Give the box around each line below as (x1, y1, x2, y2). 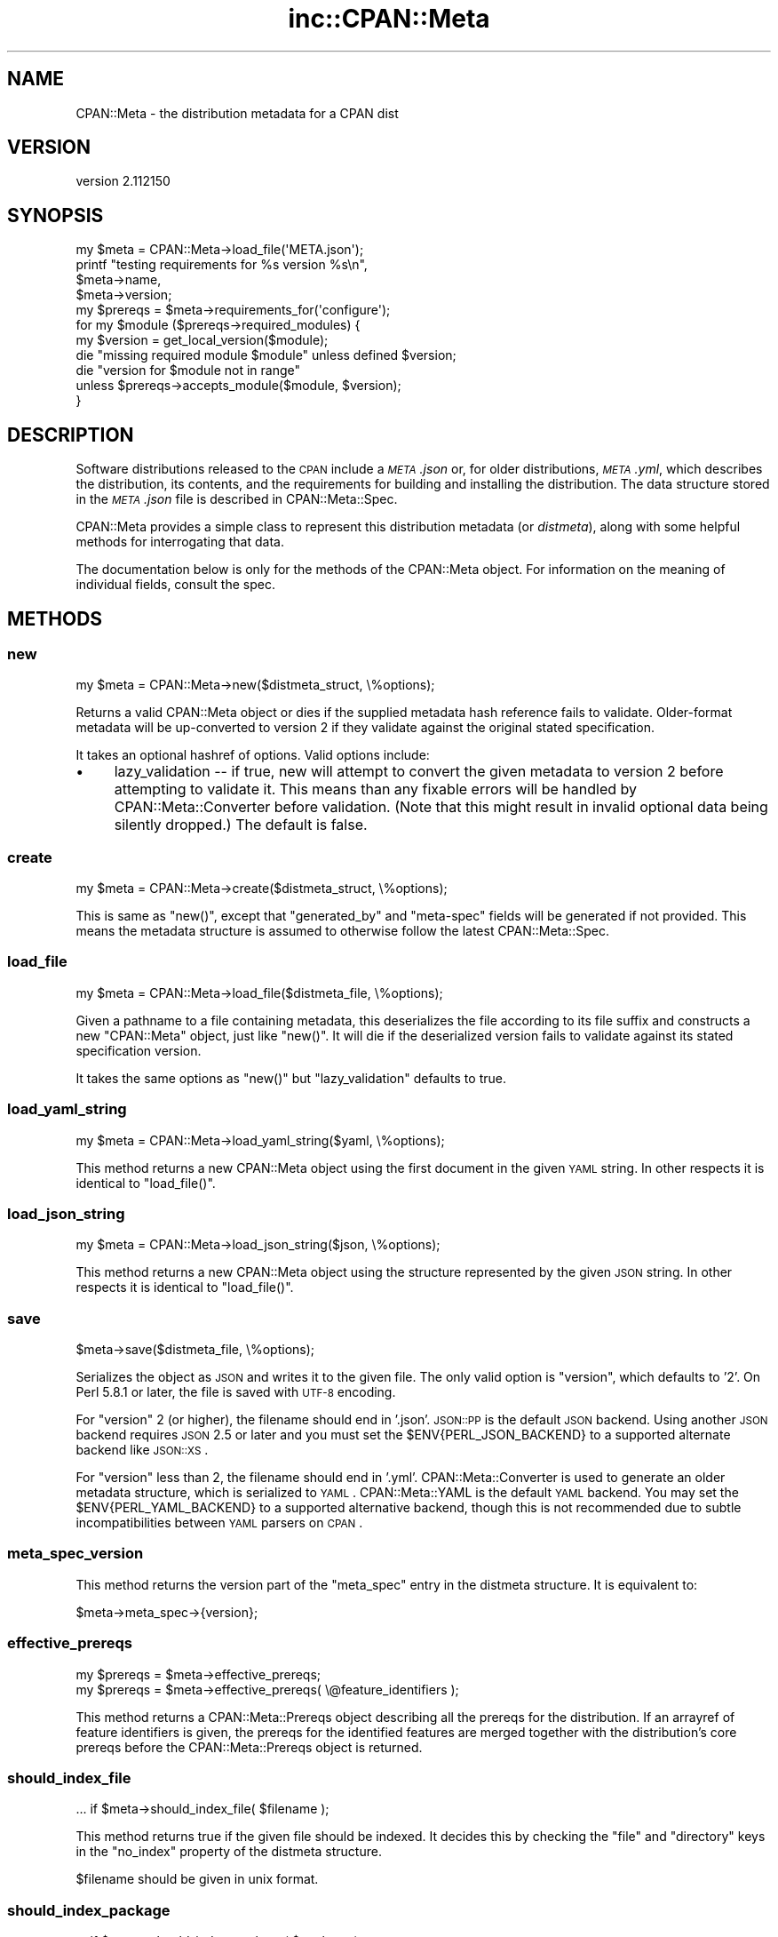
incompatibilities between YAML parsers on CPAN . (75, 1515, 363, 1531)
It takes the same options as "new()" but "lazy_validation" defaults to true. (75, 1070, 506, 1086)
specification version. (75, 1042, 202, 1058)
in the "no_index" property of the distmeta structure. (75, 1844, 382, 1860)
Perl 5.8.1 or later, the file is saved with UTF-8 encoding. (75, 1384, 396, 1400)
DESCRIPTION (7, 423, 134, 446)
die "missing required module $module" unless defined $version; (75, 347, 456, 363)
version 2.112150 (75, 173, 171, 189)
